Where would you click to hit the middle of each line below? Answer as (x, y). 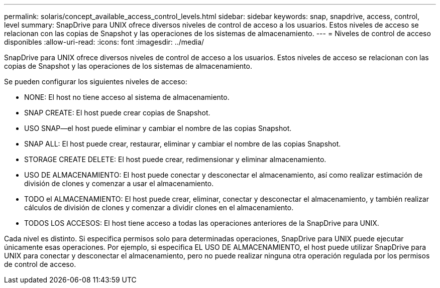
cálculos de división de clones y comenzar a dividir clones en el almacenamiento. (159, 207)
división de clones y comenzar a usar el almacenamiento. (119, 183)
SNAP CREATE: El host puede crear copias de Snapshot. (117, 113)
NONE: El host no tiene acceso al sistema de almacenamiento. (127, 97)
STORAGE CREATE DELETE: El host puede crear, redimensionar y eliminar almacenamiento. (175, 159)
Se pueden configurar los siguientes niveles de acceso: (96, 82)
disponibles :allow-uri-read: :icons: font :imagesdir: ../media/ (104, 42)
